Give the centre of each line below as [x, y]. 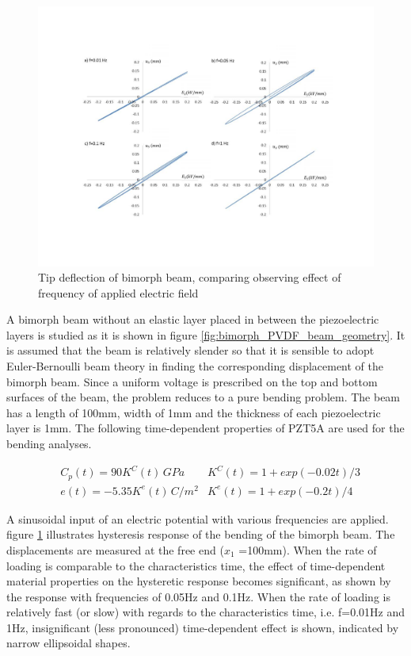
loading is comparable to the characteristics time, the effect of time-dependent [196, 565]
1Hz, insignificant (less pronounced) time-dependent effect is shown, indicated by [203, 627]
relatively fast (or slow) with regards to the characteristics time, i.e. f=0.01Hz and [206, 612]
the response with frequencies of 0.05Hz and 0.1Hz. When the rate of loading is [198, 596]
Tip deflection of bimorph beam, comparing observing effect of [190, 277]
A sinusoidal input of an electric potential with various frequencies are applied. [198, 518]
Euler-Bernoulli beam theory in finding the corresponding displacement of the [195, 366]
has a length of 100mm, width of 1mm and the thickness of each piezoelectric [194, 412]
